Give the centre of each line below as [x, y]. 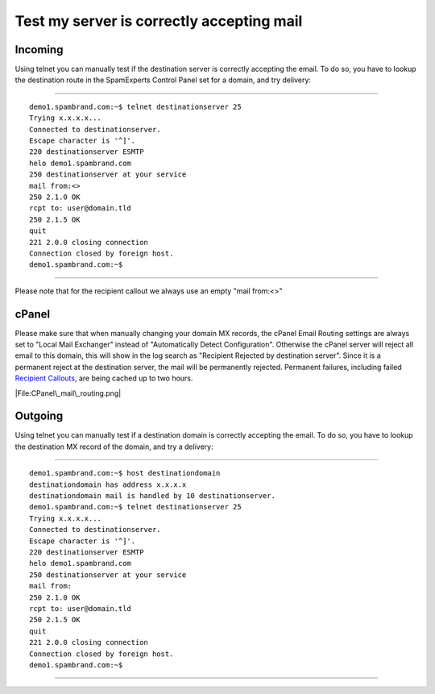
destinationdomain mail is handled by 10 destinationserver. [152, 496]
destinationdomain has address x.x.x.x [108, 484]
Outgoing [39, 416]
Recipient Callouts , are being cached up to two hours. [104, 378]
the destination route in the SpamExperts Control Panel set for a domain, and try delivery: [163, 80]
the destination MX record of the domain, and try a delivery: [114, 447]
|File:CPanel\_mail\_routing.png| [68, 393]
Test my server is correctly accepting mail [159, 21]
